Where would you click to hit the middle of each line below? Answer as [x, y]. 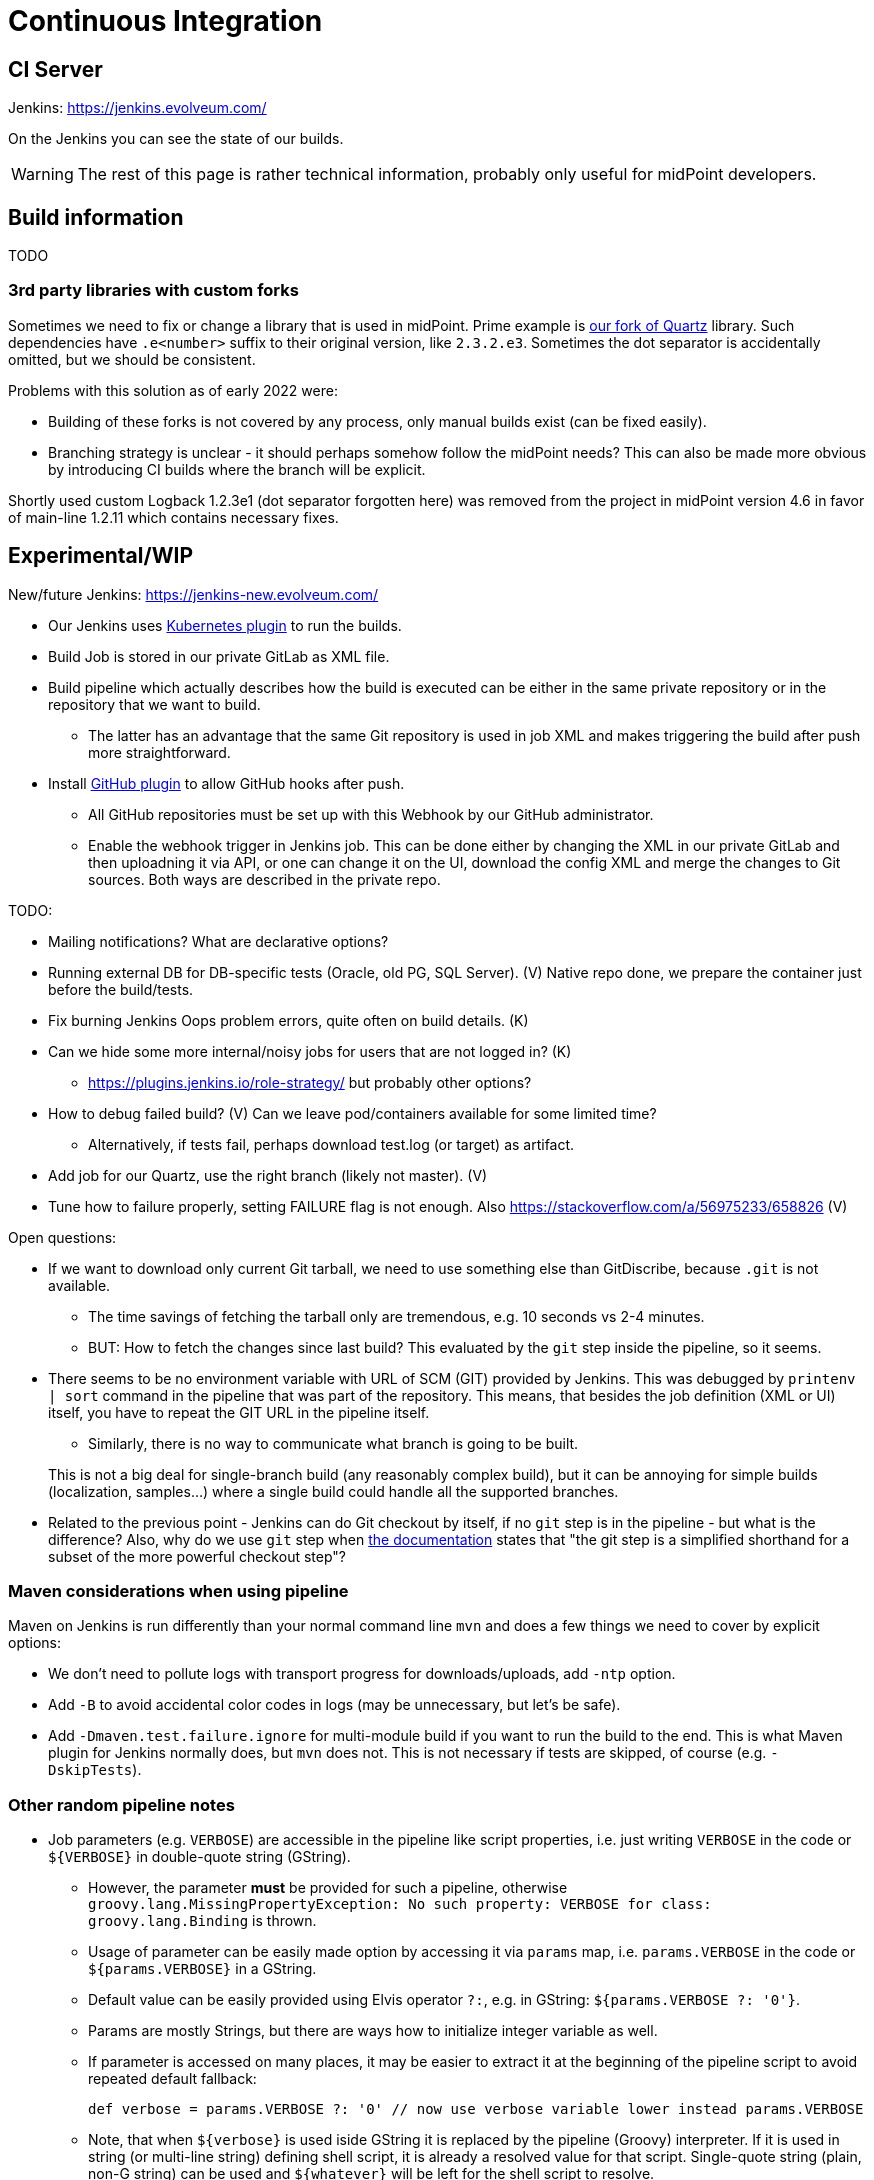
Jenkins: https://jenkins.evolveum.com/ [137, 108]
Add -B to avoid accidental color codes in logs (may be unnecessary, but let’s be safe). [334, 1705]
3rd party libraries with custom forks [153, 290]
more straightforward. [159, 752]
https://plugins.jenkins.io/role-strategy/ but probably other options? [310, 1082]
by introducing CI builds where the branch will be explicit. [237, 469]
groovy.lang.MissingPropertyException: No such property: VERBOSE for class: [400, 1904]
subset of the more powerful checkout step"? [197, 1556]
